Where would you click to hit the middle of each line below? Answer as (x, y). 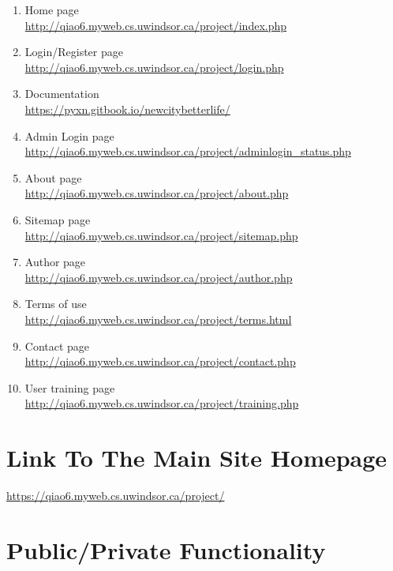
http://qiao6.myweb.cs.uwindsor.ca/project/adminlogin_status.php (188, 151)
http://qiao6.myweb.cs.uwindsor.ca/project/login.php (154, 67)
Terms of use (56, 304)
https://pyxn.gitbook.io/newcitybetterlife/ (127, 109)
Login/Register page (74, 52)
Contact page (57, 346)
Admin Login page (69, 135)
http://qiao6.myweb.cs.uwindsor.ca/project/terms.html (158, 319)
